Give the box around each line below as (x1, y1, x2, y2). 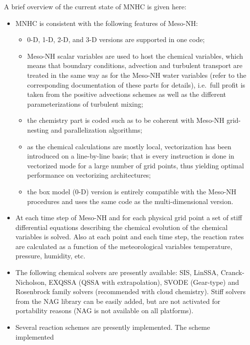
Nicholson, (15, 276, 46, 287)
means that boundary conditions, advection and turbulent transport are (27, 60, 243, 70)
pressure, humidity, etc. (15, 251, 86, 261)
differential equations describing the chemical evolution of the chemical (15, 222, 228, 232)
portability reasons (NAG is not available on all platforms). (15, 305, 194, 316)
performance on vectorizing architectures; (27, 170, 151, 180)
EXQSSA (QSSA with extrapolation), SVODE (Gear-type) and (48, 276, 239, 287)
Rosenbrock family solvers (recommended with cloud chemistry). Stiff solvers (15, 286, 246, 297)
